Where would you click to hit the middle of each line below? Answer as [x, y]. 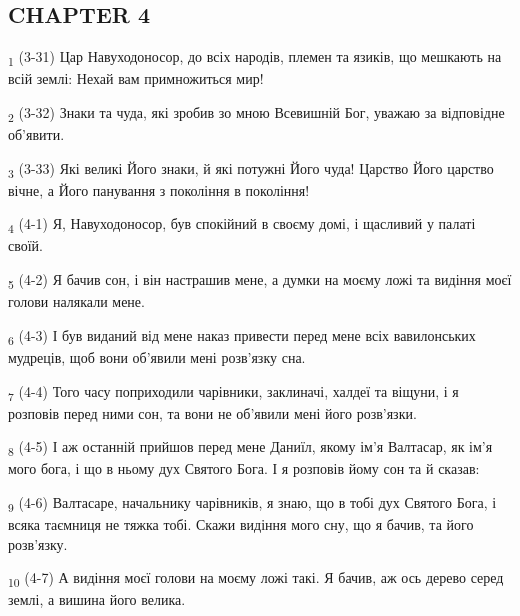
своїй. [26, 245]
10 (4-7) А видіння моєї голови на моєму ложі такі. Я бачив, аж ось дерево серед [256, 579]
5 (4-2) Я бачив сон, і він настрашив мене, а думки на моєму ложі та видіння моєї [260, 280]
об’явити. [36, 134]
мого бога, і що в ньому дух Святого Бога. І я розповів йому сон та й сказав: [244, 468]
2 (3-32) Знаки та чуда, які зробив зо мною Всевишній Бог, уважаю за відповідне [256, 113]
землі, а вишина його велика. [97, 599]
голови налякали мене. [76, 301]
